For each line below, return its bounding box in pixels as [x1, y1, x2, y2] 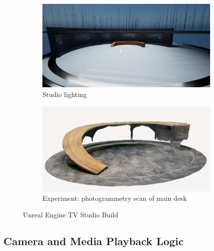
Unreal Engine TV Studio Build [23, 209, 118, 219]
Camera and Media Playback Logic [3, 233, 184, 248]
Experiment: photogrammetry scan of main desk [42, 193, 187, 203]
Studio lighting [42, 89, 87, 99]
